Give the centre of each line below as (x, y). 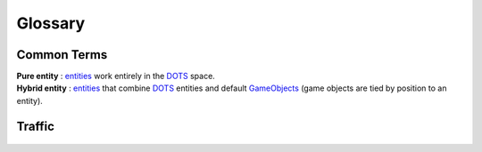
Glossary (51, 23)
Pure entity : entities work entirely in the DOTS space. (116, 76)
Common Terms (62, 55)
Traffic (36, 126)
